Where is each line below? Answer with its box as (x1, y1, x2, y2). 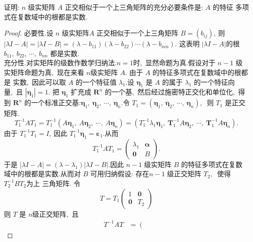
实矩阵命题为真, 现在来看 (4, 67, 84, 77)
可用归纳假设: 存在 (90, 168, 149, 179)
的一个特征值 (75, 76, 117, 87)
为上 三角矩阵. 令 (26, 178, 81, 188)
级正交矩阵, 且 (32, 208, 79, 219)
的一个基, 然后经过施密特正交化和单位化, (105, 87, 235, 97)
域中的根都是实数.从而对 (4, 168, 81, 179)
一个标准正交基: (31, 97, 81, 108)
